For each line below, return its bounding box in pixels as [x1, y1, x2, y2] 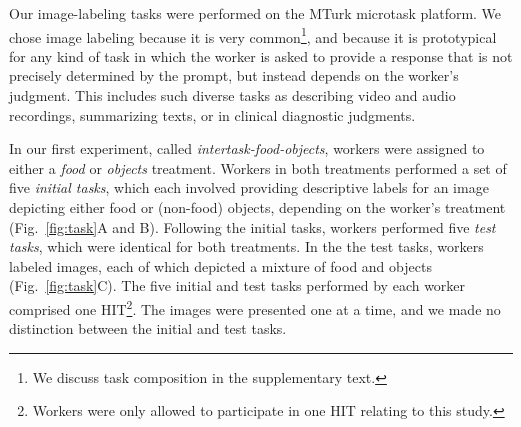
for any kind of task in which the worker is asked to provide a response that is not [9, 45, 513, 66]
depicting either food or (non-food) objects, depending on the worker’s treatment [9, 197, 506, 217]
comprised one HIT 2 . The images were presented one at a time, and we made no [9, 295, 501, 319]
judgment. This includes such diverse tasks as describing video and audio [9, 85, 456, 106]
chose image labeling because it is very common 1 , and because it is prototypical [9, 23, 497, 47]
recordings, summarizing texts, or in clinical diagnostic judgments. [9, 104, 416, 125]
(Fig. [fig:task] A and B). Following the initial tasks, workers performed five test [9, 216, 496, 237]
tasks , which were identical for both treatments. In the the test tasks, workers [9, 236, 484, 257]
